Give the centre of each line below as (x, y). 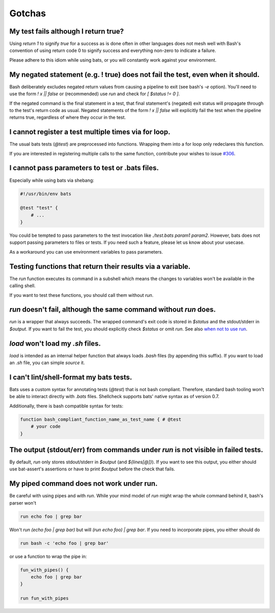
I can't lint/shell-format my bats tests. (71, 377)
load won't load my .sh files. (55, 343)
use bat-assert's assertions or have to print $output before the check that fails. (92, 469)
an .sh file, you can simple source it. (47, 363)
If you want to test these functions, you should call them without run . (81, 295)
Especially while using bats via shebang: (52, 180)
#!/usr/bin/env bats (46, 194)
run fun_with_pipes (44, 598)
